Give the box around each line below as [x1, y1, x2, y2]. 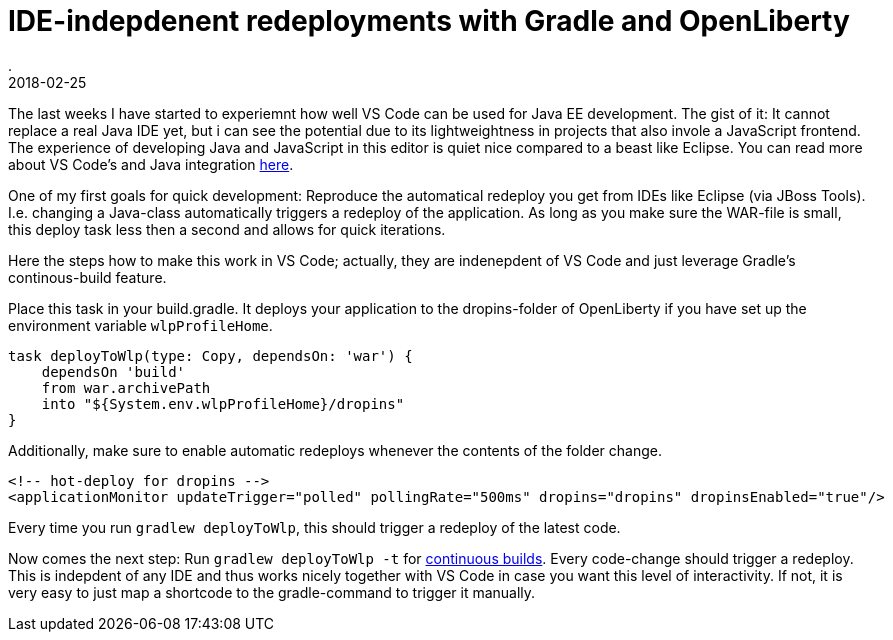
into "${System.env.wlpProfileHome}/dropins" [41, 395, 405, 412]
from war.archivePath [41, 379, 211, 396]
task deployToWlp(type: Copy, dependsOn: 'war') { [8, 347, 413, 364]
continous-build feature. [8, 268, 167, 286]
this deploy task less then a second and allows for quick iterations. [8, 220, 446, 238]
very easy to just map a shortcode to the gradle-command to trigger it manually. [8, 583, 536, 601]
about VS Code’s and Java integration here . [8, 155, 294, 173]
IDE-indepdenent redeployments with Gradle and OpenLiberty [8, 4, 850, 38]
